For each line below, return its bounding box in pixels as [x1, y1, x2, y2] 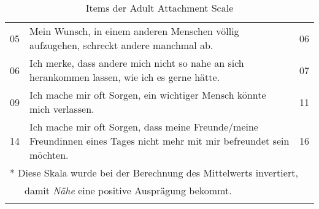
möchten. [29, 148, 69, 162]
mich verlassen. [29, 102, 94, 116]
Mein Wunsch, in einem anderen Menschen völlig [29, 24, 239, 38]
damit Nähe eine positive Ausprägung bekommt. [25, 183, 232, 197]
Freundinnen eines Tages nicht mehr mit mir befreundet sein [29, 134, 290, 148]
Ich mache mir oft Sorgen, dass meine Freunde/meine [29, 120, 258, 134]
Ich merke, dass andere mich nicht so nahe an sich [29, 56, 244, 70]
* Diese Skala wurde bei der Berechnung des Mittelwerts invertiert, [10, 165, 298, 180]
